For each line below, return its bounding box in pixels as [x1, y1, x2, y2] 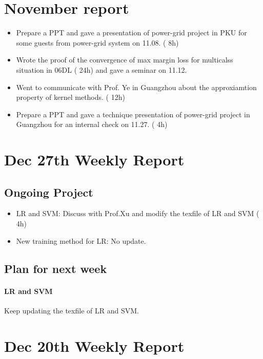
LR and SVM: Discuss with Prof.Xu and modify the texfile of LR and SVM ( [16, 208, 259, 219]
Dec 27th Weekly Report [4, 149, 185, 170]
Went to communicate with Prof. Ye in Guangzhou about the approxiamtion [16, 81, 257, 92]
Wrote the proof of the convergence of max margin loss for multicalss [16, 54, 233, 65]
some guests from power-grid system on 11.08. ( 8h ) [16, 37, 179, 48]
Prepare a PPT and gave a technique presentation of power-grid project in [16, 109, 250, 119]
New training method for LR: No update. [16, 235, 146, 246]
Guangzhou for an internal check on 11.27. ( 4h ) [16, 119, 168, 130]
